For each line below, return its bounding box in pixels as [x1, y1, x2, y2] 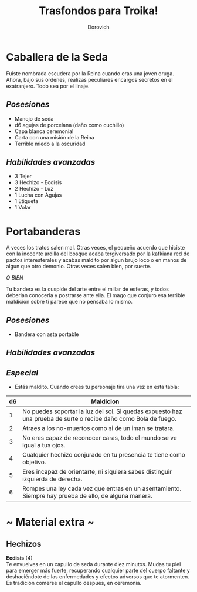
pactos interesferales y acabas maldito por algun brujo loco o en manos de [6, 257, 187, 264]
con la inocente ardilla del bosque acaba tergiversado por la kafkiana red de [6, 250, 190, 257]
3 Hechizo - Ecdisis [14, 179, 62, 186]
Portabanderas [6, 225, 81, 238]
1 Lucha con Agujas [14, 191, 62, 198]
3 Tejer [14, 172, 32, 180]
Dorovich [87, 24, 110, 31]
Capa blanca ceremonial [14, 128, 74, 135]
